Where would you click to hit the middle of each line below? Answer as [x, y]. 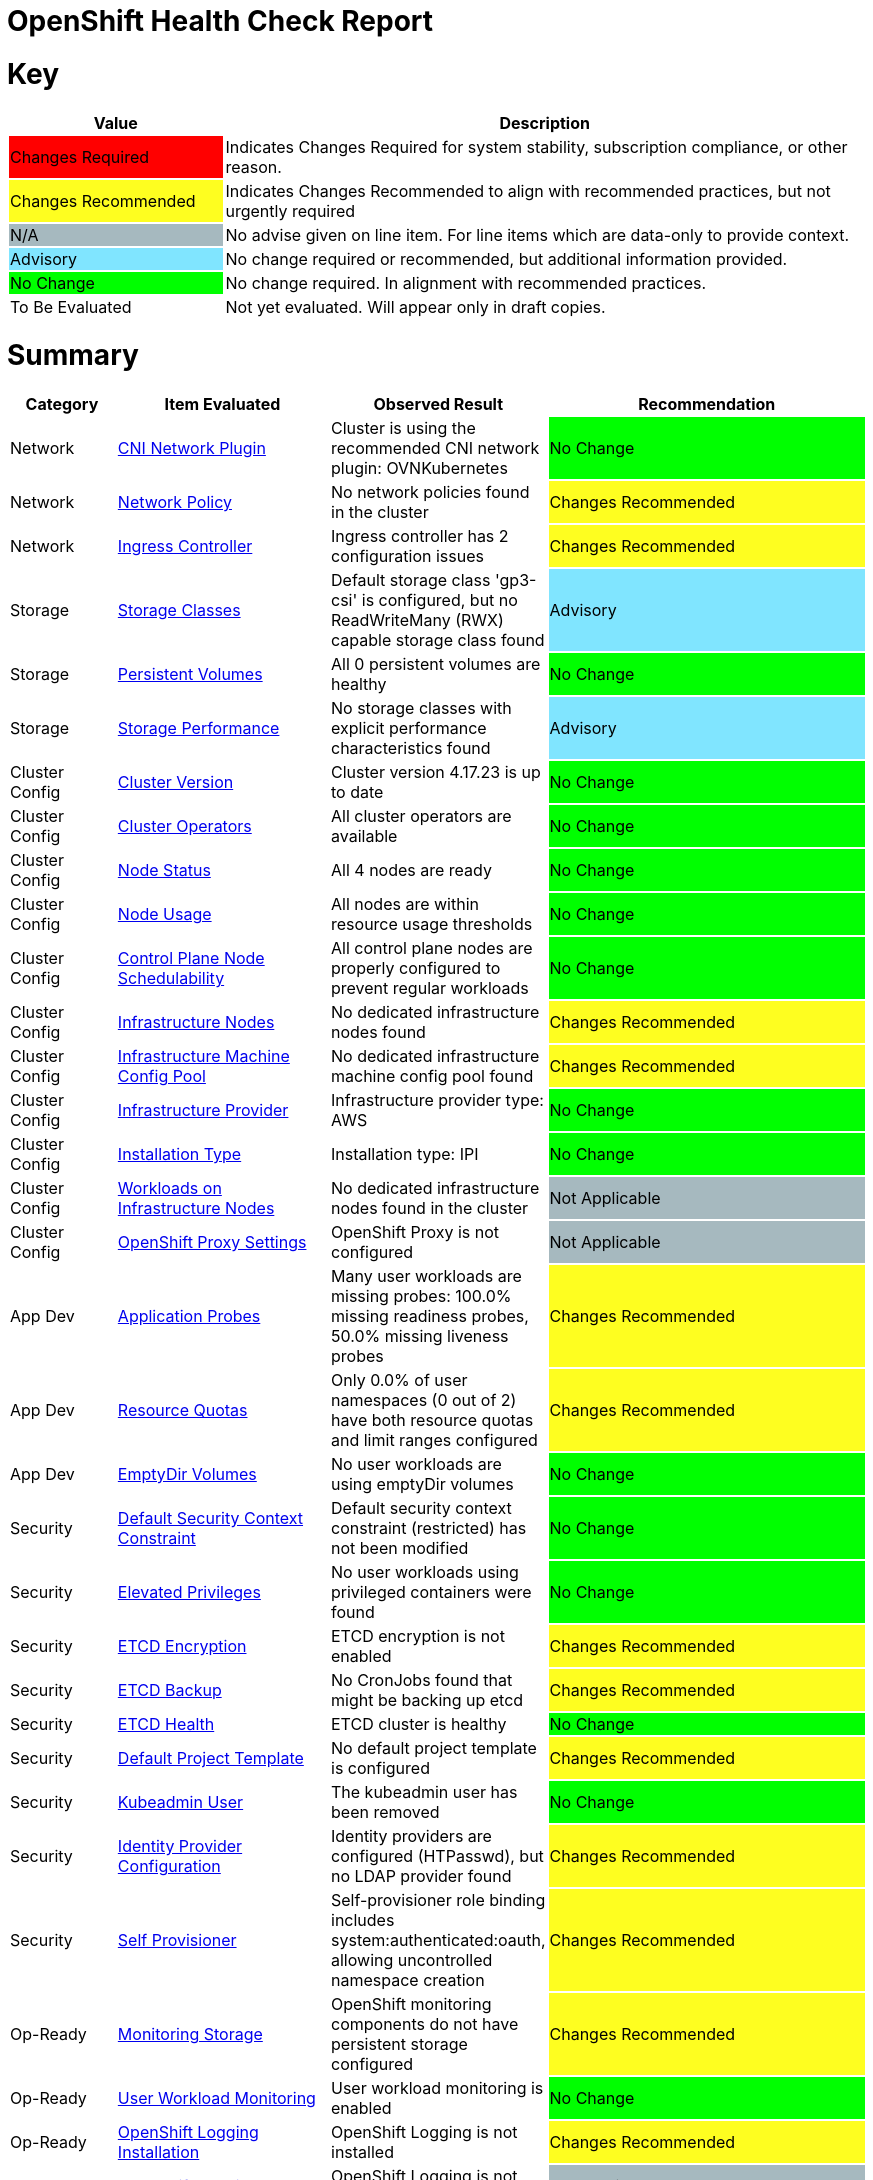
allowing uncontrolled [412, 1960]
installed [362, 2152]
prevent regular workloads [430, 988]
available [364, 836]
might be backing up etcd [427, 1700]
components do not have [425, 2024]
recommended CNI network [435, 448]
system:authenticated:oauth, [438, 1940]
